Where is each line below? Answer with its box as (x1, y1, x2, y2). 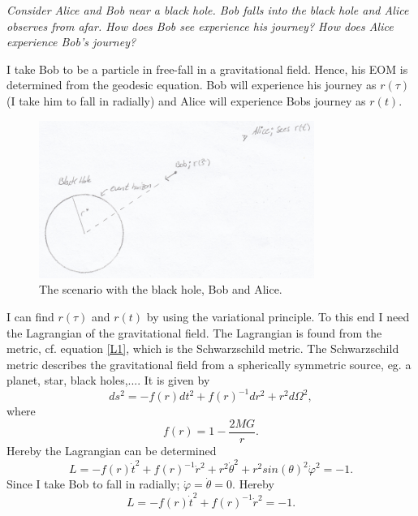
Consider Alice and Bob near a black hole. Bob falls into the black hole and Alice (6, 2, 409, 18)
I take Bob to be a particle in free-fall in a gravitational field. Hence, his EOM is (6, 60, 408, 77)
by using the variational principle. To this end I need (146, 307, 410, 325)
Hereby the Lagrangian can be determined (6, 442, 217, 459)
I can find (6, 307, 54, 325)
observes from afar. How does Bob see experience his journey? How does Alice (6, 17, 394, 34)
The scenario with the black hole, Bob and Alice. (39, 281, 282, 298)
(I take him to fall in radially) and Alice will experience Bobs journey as (6, 92, 366, 109)
